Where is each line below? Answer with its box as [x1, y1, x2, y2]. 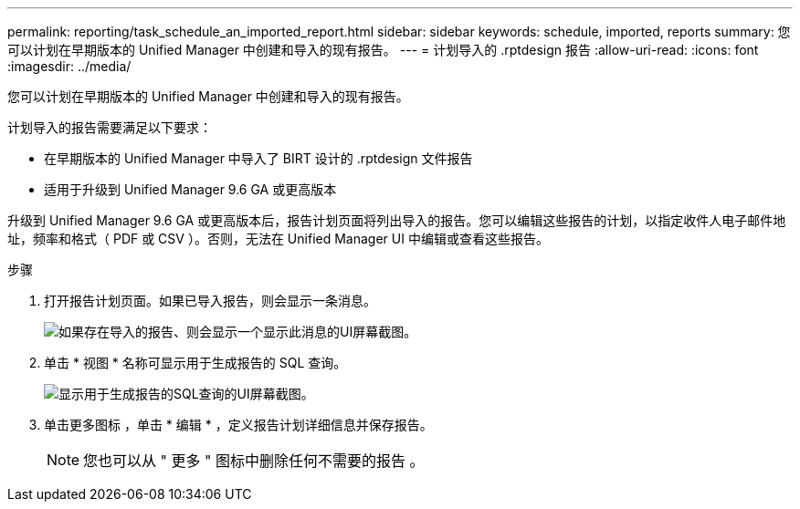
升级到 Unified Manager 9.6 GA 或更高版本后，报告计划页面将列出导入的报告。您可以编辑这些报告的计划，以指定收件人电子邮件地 [7, 213, 786, 228]
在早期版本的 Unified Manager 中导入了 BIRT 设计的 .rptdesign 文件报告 [44, 151, 473, 166]
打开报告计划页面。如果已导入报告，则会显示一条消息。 [44, 293, 376, 308]
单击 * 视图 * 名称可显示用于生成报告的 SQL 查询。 [44, 355, 347, 370]
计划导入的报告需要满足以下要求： [7, 119, 212, 135]
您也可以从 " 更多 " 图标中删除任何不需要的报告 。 [83, 452, 425, 470]
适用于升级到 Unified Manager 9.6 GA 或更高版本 [44, 182, 337, 197]
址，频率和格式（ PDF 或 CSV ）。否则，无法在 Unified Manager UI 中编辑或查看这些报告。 [7, 231, 549, 246]
